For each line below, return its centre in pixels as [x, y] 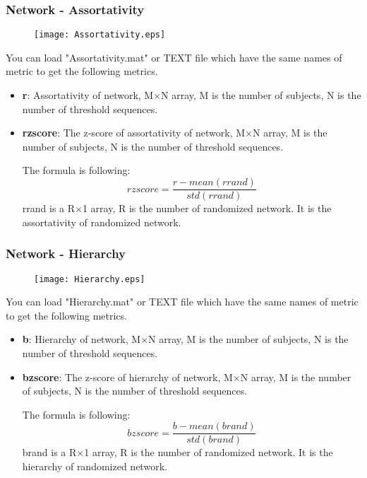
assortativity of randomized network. [102, 222]
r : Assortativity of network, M [88, 95]
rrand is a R [49, 208]
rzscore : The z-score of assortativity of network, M [134, 133]
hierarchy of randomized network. [95, 466]
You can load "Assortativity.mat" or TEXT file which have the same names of [174, 57]
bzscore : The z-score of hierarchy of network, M [127, 377]
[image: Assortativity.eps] [100, 35]
